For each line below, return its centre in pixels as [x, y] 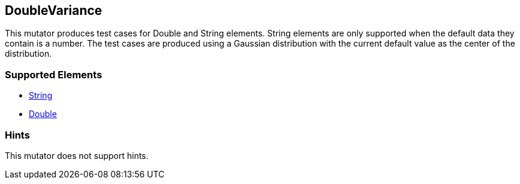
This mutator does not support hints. [77, 155]
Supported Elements [54, 74]
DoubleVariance [54, 10]
